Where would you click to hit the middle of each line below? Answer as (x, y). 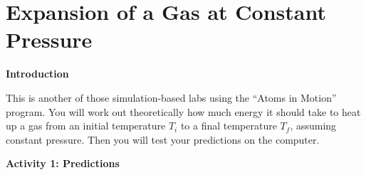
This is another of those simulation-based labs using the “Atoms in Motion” (171, 97)
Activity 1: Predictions (63, 163)
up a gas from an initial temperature (86, 126)
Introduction (37, 74)
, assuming (313, 126)
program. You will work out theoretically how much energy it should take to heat (183, 111)
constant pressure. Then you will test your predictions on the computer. (163, 139)
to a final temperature (229, 126)
